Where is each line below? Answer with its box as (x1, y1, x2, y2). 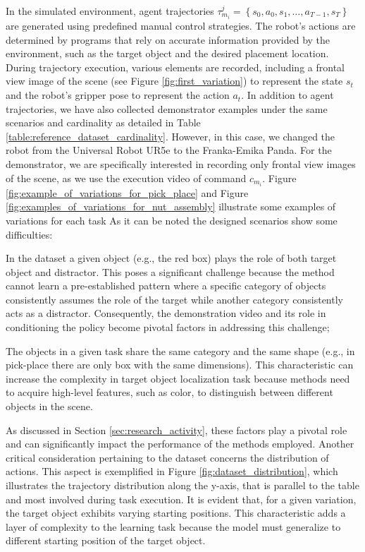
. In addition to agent (241, 88, 334, 102)
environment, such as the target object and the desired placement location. (6, 46, 329, 61)
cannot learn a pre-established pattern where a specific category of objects (6, 278, 326, 293)
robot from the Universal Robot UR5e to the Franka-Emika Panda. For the (6, 143, 332, 157)
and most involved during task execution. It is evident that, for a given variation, (6, 491, 357, 506)
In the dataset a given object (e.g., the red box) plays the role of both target (6, 251, 337, 265)
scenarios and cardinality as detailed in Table (6, 115, 201, 130)
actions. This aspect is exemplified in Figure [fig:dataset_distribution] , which (6, 464, 338, 479)
